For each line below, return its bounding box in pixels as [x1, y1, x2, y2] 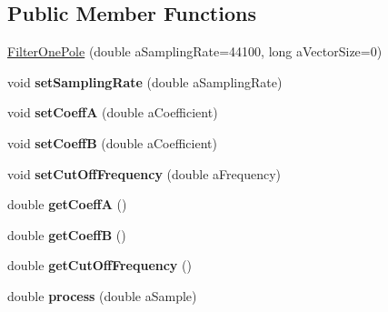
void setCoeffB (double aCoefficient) [7, 133, 217, 152]
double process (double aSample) [7, 286, 197, 305]
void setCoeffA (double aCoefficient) [7, 103, 218, 122]
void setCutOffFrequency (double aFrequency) [7, 164, 282, 183]
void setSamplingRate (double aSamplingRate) [7, 72, 283, 91]
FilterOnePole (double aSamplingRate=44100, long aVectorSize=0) [7, 42, 383, 61]
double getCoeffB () [7, 225, 126, 244]
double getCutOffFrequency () [7, 256, 192, 275]
